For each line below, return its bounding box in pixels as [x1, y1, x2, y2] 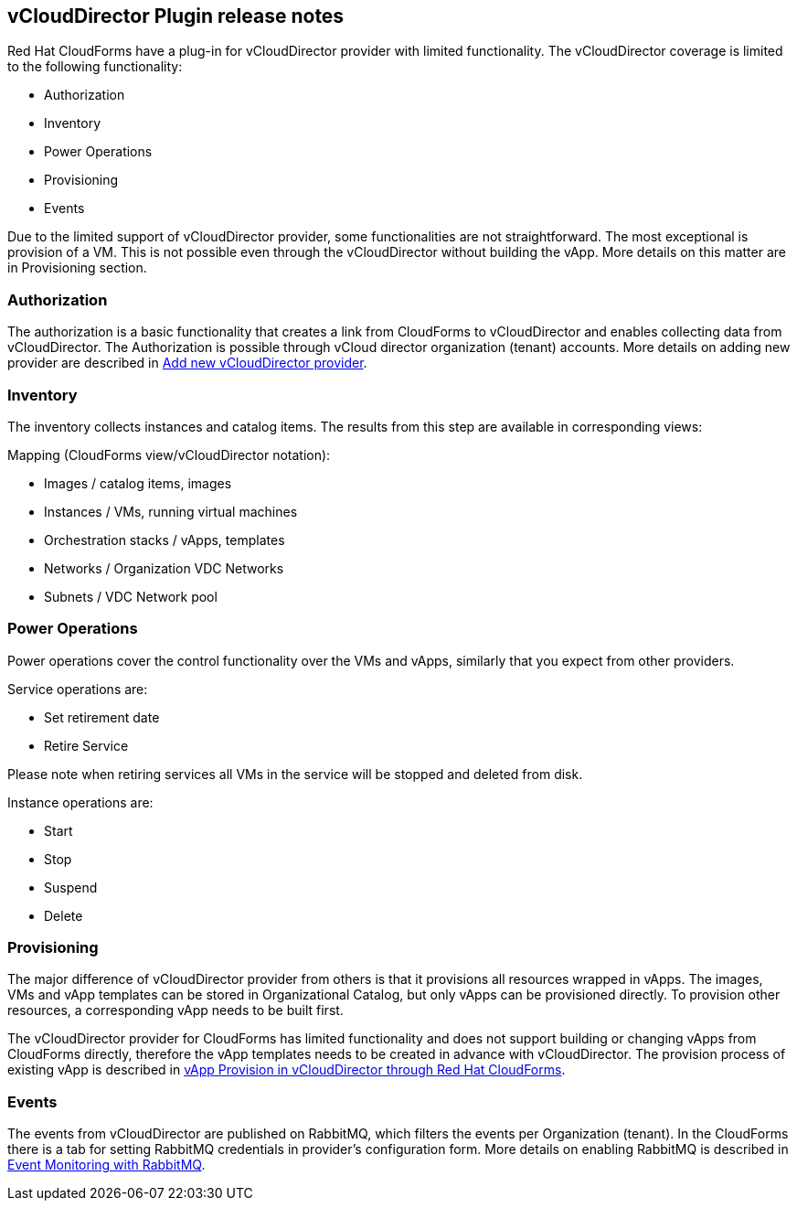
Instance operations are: [7, 794, 154, 810]
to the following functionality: [7, 59, 183, 75]
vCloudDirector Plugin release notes [7, 5, 345, 27]
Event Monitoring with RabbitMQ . [7, 1157, 206, 1173]
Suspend [44, 879, 98, 895]
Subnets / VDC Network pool [44, 588, 218, 604]
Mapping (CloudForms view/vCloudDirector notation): [7, 446, 331, 463]
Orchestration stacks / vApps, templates [44, 531, 285, 548]
